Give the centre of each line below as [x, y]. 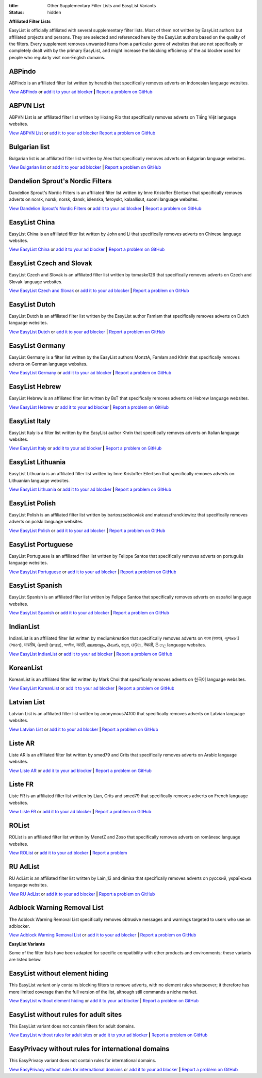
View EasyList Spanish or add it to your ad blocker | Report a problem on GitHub [89, 613]
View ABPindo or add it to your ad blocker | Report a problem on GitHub [81, 92]
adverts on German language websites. [48, 364]
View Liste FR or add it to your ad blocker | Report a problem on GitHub [80, 812]
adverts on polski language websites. [46, 522]
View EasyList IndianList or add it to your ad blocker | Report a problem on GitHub [91, 654]
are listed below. [25, 960]
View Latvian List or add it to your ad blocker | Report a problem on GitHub [84, 729]
